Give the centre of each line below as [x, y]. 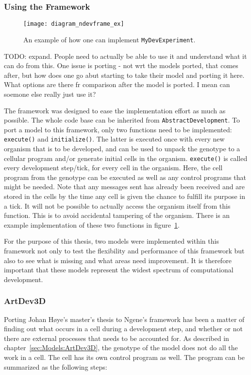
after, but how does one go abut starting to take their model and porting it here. [124, 75]
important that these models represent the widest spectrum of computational [119, 270]
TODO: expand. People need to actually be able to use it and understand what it [125, 56]
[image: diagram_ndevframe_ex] [74, 24]
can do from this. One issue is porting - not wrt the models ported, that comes [121, 65]
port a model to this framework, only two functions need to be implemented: [118, 129]
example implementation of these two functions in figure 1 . [92, 224]
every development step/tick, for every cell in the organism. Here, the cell [113, 168]
